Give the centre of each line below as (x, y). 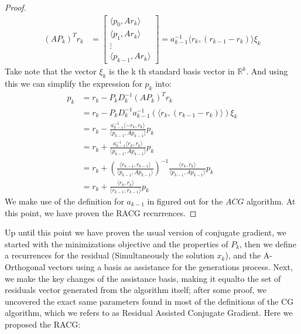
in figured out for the (185, 201)
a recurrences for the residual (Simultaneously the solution (110, 255)
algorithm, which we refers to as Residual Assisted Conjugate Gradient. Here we (149, 313)
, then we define (268, 243)
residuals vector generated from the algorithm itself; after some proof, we (136, 290)
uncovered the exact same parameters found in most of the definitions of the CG (149, 301)
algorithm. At (271, 201)
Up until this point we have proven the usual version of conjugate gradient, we (146, 232)
